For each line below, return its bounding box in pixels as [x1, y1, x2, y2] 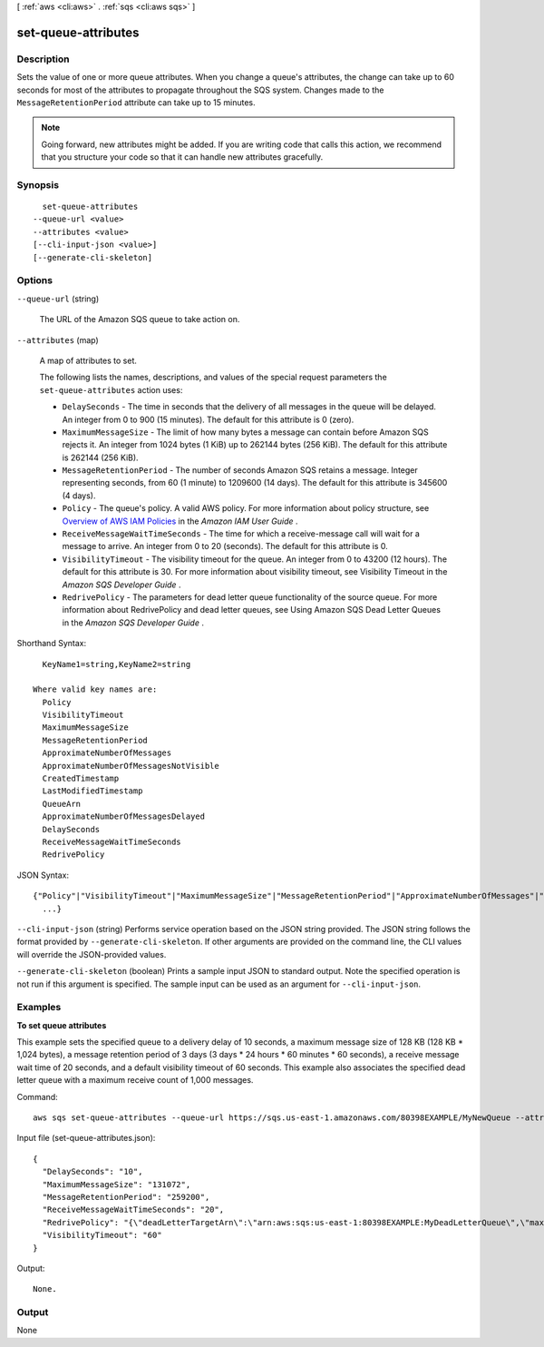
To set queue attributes [16, 1019, 107, 1030]
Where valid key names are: [33, 684, 158, 694]
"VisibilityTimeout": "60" [42, 1230, 162, 1241]
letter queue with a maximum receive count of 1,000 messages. [16, 1075, 254, 1086]
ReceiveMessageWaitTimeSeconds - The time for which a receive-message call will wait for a [62, 528, 421, 539]
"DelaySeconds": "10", [42, 1166, 143, 1177]
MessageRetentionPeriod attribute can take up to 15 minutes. [16, 96, 256, 108]
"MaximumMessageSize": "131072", [42, 1179, 191, 1189]
